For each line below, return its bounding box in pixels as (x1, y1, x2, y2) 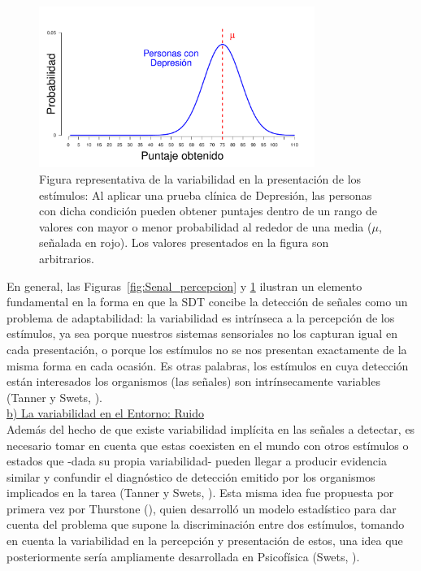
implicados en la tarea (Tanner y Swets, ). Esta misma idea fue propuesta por (7, 484, 394, 501)
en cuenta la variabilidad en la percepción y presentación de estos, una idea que (7, 532, 403, 549)
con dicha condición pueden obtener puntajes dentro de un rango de (39, 202, 377, 219)
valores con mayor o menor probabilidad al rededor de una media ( (39, 218, 372, 235)
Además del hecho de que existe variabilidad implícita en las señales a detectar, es (7, 420, 415, 437)
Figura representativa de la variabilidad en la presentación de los (39, 171, 362, 187)
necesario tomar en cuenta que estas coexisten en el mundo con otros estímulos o (7, 436, 409, 453)
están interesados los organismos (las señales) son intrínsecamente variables (7, 373, 380, 390)
